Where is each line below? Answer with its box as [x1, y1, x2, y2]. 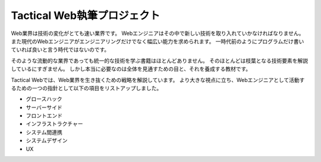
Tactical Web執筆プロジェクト [11, 9, 160, 22]
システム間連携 [26, 128, 62, 136]
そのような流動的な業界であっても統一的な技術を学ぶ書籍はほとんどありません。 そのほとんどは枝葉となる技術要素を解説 [11, 57, 309, 64]
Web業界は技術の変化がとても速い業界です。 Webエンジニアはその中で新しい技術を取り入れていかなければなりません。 [11, 30, 304, 37]
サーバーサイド [26, 104, 62, 111]
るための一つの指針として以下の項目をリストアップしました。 [11, 84, 162, 91]
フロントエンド [26, 112, 62, 119]
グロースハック [26, 96, 62, 103]
